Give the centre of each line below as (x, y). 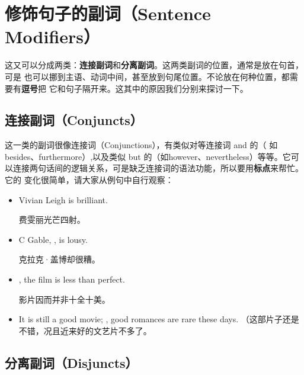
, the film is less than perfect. (72, 279)
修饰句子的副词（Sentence (108, 13)
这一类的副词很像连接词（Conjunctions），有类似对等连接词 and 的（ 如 (141, 145)
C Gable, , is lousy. (53, 239)
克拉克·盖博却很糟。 (59, 259)
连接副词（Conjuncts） (74, 120)
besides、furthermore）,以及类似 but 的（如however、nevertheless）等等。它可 (152, 156)
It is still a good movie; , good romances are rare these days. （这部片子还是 (159, 319)
